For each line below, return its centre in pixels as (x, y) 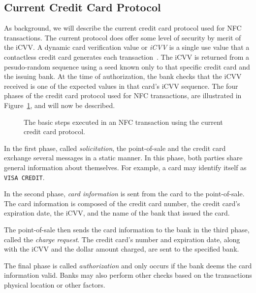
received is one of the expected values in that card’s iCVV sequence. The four (121, 86)
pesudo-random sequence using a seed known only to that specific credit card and (127, 66)
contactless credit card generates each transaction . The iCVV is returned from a (127, 56)
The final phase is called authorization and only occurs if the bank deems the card (128, 265)
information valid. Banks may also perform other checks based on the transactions (128, 275)
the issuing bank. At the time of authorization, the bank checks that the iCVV (123, 76)
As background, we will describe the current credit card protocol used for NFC (123, 28)
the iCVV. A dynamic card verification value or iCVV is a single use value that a (127, 47)
